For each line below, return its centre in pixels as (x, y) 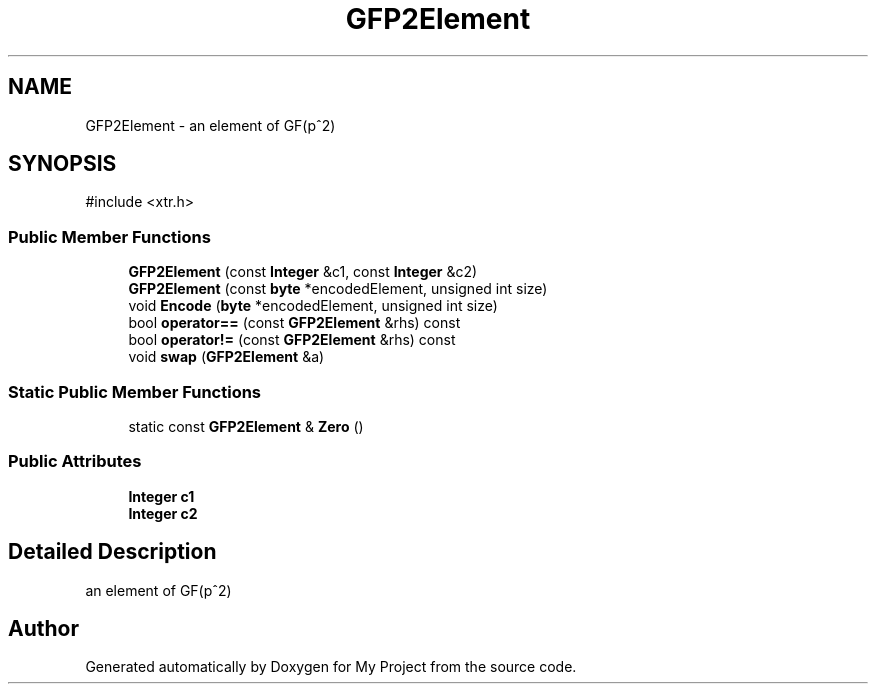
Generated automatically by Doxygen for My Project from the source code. (331, 667)
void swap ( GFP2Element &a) (226, 357)
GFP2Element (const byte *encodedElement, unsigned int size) (338, 289)
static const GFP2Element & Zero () (246, 426)
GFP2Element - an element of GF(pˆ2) (210, 125)
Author (43, 628)
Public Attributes (75, 461)
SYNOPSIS (62, 164)
